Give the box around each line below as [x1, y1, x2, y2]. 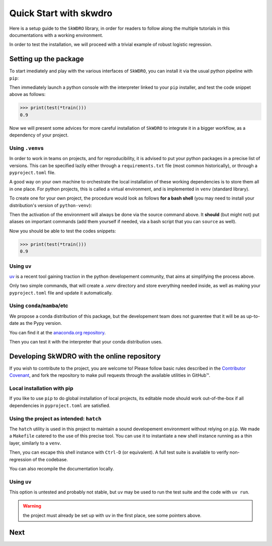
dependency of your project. [9, 132, 69, 138]
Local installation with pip [9, 385, 74, 392]
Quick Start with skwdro [9, 8, 113, 19]
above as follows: [9, 91, 46, 97]
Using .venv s [9, 144, 44, 152]
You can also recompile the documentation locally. [9, 465, 114, 472]
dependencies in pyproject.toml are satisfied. [9, 402, 111, 409]
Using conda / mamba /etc [9, 302, 69, 309]
